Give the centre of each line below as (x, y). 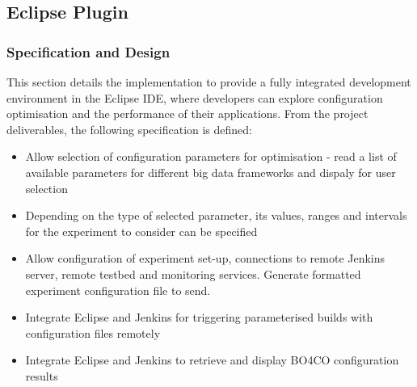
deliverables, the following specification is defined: (130, 129)
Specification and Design (88, 51)
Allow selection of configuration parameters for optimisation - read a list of (211, 156)
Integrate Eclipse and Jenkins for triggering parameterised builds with (199, 317)
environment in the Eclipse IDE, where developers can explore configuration (195, 97)
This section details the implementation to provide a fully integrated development (209, 82)
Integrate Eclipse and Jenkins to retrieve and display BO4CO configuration (212, 360)
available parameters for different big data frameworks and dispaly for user (211, 172)
